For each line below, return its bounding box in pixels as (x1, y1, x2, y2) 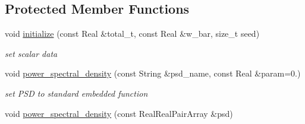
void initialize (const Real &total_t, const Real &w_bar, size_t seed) (5, 27, 260, 40)
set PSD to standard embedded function (5, 87, 148, 99)
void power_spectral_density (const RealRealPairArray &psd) (5, 107, 233, 119)
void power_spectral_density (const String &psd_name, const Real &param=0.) (5, 67, 301, 80)
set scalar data (5, 47, 58, 59)
